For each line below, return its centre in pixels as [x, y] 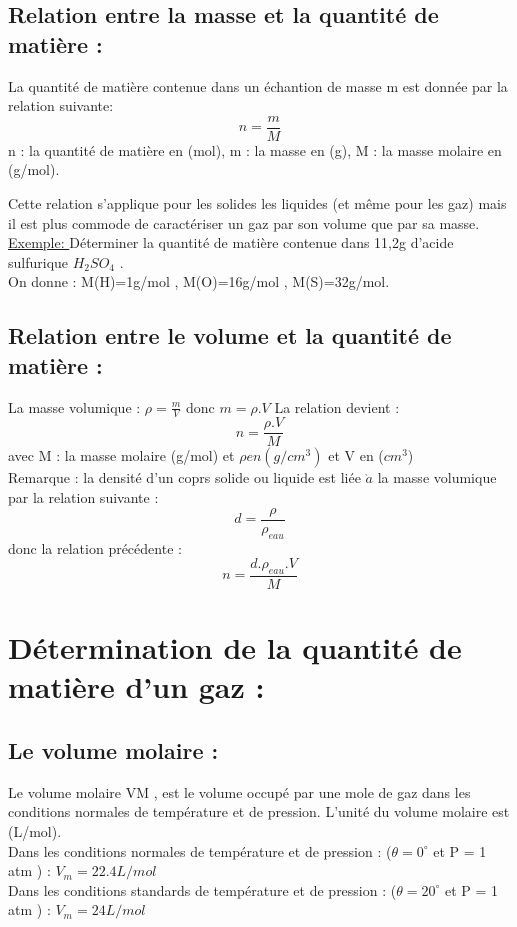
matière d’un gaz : [136, 686]
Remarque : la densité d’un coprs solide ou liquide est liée [184, 477]
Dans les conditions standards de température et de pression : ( [202, 889]
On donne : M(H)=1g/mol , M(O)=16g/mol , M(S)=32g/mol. [199, 281]
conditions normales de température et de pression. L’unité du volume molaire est [259, 811]
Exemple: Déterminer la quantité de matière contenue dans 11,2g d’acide [231, 242]
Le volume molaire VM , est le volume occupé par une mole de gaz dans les [239, 791]
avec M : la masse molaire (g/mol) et [121, 455]
